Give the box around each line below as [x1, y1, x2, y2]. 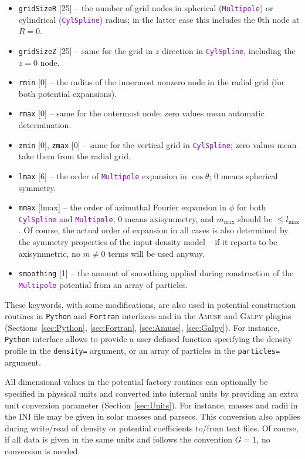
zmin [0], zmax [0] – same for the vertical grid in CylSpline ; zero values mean [18, 138, 297, 150]
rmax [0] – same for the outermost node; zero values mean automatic [18, 107, 265, 119]
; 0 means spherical [209, 169, 278, 182]
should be [238, 212, 273, 225]
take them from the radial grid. [18, 150, 131, 162]
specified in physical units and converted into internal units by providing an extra [5, 387, 299, 399]
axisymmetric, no [18, 247, 80, 259]
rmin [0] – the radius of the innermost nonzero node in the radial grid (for [18, 76, 285, 88]
